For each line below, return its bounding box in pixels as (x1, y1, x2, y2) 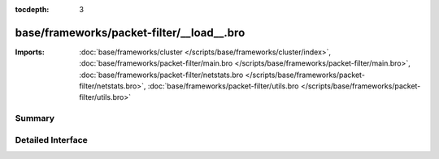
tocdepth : (15, 5, 50, 14)
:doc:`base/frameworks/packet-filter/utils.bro (147, 81, 299, 91)
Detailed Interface (15, 134, 89, 145)
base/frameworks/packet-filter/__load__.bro (15, 25, 246, 40)
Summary (15, 113, 55, 124)
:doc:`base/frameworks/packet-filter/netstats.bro (79, 70, 244, 79)
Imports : (15, 47, 45, 57)
